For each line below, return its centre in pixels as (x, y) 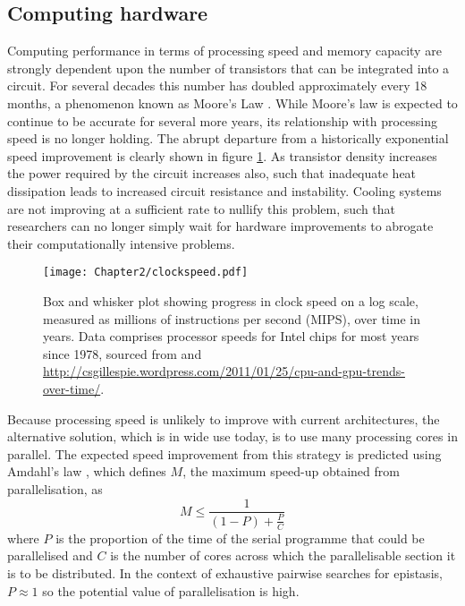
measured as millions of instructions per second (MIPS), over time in (232, 318)
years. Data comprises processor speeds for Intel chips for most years (231, 336)
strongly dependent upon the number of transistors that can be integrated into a (228, 68)
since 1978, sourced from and (123, 353)
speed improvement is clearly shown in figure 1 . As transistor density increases (222, 155)
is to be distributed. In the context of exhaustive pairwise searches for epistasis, (225, 572)
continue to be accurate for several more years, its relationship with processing (222, 120)
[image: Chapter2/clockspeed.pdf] (146, 273)
